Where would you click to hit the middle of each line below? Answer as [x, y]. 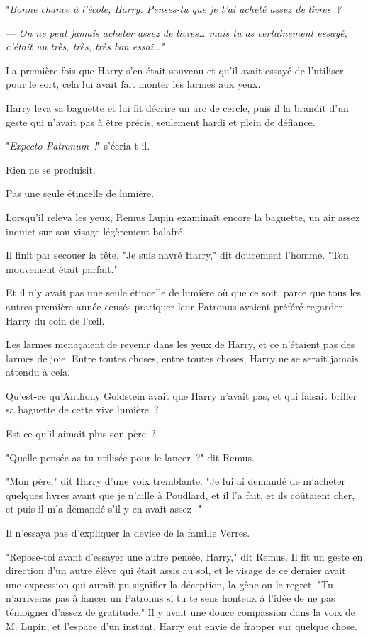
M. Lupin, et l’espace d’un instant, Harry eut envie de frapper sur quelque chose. [182, 626]
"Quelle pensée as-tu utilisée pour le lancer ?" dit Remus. [130, 457]
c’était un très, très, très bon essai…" [85, 46]
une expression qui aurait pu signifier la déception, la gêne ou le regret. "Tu [169, 584]
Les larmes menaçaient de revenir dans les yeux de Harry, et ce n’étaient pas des [180, 344]
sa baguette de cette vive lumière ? [82, 409]
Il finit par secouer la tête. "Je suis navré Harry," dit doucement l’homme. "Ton [177, 255]
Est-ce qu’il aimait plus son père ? [81, 433]
